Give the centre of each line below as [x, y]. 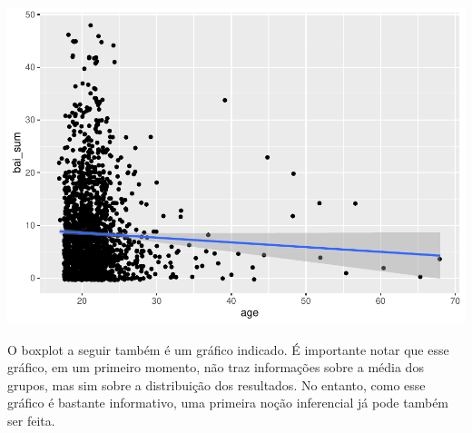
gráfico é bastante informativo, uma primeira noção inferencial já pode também [228, 403]
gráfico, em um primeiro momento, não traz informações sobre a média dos [216, 367]
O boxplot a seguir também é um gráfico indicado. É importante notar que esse [228, 349]
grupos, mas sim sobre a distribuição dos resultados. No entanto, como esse [216, 384]
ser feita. [31, 420]
